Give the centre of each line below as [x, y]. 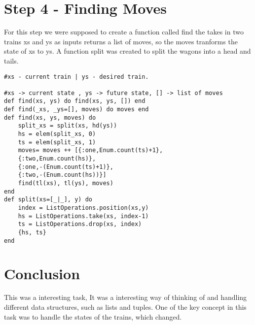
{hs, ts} [32, 232]
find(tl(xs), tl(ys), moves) [66, 183]
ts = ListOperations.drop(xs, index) [80, 224]
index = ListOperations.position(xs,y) [83, 208]
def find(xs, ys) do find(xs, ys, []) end [75, 101]
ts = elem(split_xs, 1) [57, 142]
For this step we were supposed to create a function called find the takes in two [124, 32]
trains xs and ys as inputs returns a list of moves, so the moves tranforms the [121, 41]
